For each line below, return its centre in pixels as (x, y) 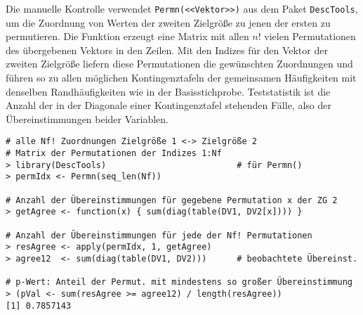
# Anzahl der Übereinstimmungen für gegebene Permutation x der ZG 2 (172, 200)
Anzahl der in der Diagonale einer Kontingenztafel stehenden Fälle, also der (169, 105)
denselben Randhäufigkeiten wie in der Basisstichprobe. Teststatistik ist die (168, 91)
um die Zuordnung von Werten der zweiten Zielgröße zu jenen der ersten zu (168, 22)
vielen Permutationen (310, 36)
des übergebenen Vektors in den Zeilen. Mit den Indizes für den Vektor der (167, 50)
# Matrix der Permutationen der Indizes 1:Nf (114, 154)
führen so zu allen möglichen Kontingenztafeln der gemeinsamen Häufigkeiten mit (181, 78)
